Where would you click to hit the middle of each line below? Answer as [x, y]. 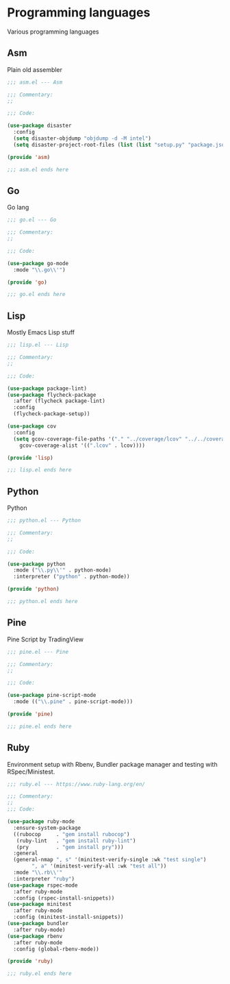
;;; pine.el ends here [39, 726]
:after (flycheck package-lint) [60, 401]
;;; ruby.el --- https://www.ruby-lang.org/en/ [76, 784]
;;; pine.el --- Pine [38, 652]
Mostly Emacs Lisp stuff [41, 332]
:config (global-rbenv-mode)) [56, 949]
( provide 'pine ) [30, 714]
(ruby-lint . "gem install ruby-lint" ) [76, 841]
